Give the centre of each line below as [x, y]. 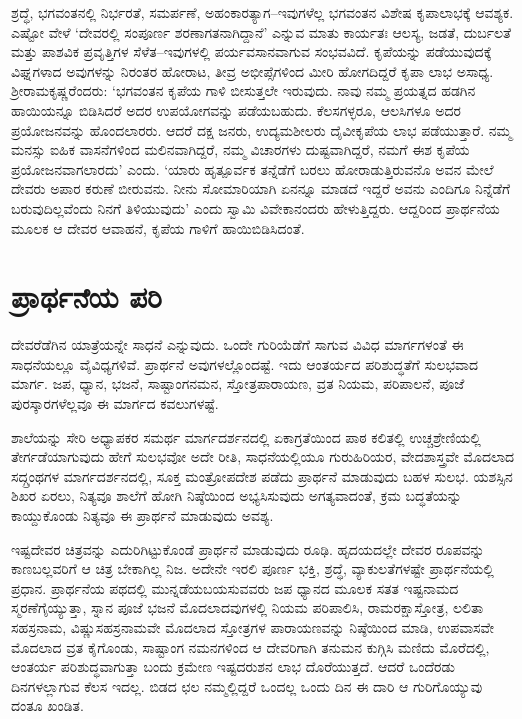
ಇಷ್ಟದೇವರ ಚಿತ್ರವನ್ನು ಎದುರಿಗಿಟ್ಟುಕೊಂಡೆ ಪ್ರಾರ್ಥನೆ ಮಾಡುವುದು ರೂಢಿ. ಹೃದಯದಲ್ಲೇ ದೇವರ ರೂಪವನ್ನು [248, 548]
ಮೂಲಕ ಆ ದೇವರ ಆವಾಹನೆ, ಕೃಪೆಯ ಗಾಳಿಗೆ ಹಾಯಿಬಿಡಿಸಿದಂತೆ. [158, 227]
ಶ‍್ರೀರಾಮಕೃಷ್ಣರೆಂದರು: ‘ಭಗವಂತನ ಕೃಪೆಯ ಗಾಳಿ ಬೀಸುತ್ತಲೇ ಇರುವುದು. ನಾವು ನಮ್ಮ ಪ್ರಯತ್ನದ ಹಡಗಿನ [243, 90]
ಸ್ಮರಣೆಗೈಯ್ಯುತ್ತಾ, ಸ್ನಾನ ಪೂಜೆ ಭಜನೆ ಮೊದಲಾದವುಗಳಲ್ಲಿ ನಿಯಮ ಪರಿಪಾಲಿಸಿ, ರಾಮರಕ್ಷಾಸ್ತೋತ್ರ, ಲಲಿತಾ [247, 607]
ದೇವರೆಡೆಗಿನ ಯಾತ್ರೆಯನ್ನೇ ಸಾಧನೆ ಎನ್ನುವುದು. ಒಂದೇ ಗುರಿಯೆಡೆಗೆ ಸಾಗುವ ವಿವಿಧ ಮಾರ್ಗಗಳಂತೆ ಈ [237, 344]
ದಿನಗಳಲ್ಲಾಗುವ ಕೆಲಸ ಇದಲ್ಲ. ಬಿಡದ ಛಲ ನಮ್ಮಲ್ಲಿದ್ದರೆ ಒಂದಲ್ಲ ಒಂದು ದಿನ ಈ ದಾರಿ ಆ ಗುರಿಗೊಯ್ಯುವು [247, 685]
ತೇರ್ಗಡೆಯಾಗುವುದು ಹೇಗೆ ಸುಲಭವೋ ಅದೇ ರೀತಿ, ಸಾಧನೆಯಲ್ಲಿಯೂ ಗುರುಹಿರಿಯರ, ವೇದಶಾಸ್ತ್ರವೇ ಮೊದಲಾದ [263, 456]
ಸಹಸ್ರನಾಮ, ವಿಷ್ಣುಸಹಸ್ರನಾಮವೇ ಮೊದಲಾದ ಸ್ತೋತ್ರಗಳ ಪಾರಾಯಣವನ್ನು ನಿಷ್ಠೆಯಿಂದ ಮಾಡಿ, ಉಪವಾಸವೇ [253, 626]
